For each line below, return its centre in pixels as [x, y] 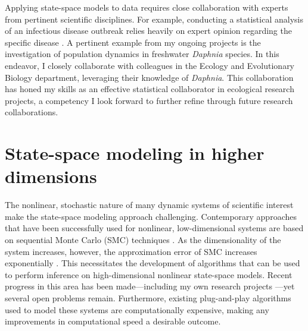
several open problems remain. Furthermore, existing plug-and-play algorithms [148, 298]
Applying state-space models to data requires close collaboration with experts [147, 7]
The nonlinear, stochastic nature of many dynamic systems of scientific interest [149, 205]
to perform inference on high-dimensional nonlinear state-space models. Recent [149, 274]
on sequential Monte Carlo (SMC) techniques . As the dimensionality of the [143, 240]
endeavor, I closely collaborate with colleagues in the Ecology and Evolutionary [150, 65]
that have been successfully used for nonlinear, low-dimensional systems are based [154, 228]
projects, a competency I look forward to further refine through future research [149, 100]
